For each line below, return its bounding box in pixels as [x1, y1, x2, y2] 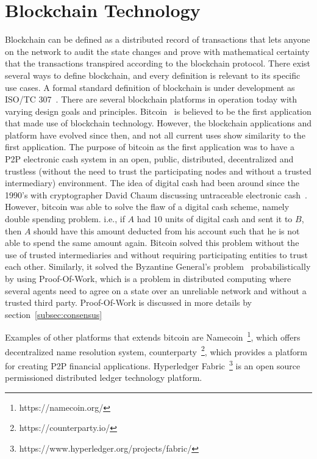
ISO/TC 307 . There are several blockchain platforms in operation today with [5, 93, 297, 106]
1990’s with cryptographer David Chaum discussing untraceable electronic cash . [5, 188, 307, 201]
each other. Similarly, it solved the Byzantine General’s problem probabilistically [5, 260, 311, 273]
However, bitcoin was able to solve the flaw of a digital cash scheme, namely [5, 200, 290, 213]
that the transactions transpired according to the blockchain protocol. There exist [5, 57, 311, 70]
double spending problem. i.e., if [5, 212, 125, 225]
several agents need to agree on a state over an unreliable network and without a [5, 284, 307, 297]
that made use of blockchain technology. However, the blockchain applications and [5, 117, 312, 129]
